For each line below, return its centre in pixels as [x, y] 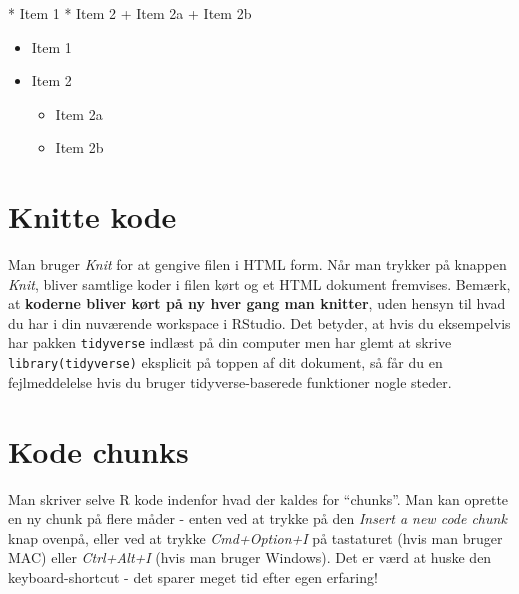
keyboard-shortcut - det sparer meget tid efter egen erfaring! [193, 576]
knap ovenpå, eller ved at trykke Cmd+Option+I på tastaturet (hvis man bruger [255, 537]
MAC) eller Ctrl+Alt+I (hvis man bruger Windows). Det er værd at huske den [250, 557]
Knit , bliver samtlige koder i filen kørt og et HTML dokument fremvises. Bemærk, [259, 283]
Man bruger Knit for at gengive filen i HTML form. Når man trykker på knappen [257, 264]
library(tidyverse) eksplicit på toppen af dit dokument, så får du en [225, 362]
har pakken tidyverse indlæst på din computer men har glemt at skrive [230, 342]
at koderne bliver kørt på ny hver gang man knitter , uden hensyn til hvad [257, 303]
